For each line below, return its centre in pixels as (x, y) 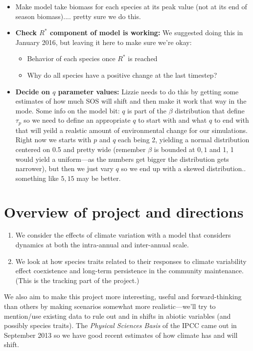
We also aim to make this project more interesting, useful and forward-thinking (123, 296)
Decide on (33, 91)
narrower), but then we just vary (64, 168)
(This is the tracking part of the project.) (77, 280)
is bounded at (174, 149)
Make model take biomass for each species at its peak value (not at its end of (131, 6)
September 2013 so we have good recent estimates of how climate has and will (121, 335)
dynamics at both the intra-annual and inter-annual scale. (102, 245)
